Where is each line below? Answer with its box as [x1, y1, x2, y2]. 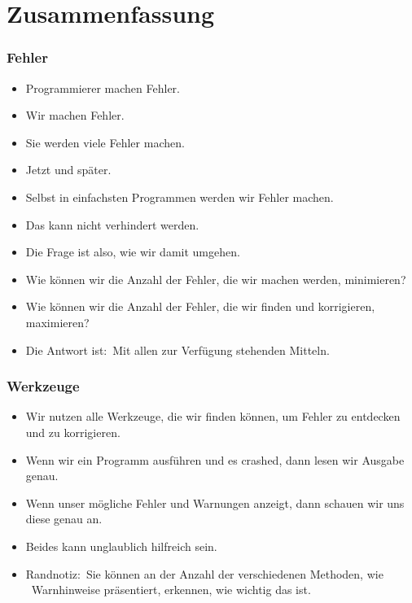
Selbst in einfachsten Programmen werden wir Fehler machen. [25, 188, 334, 205]
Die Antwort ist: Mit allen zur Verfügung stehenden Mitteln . [25, 341, 330, 358]
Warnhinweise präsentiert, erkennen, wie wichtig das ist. [31, 581, 311, 598]
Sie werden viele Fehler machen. [25, 133, 185, 151]
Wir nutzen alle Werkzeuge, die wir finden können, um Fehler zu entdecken [25, 408, 401, 425]
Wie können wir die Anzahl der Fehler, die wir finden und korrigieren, [25, 298, 375, 315]
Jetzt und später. [25, 161, 112, 178]
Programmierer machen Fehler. [25, 79, 180, 96]
